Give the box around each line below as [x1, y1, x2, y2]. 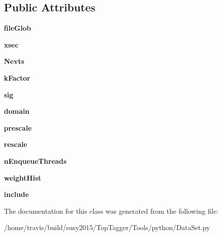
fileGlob [4, 23, 31, 33]
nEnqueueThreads [4, 155, 67, 166]
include [4, 189, 29, 199]
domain [4, 106, 30, 116]
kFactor [4, 72, 31, 83]
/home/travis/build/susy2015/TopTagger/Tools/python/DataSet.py [4, 222, 210, 233]
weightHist [4, 172, 41, 183]
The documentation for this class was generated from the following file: [4, 205, 219, 216]
